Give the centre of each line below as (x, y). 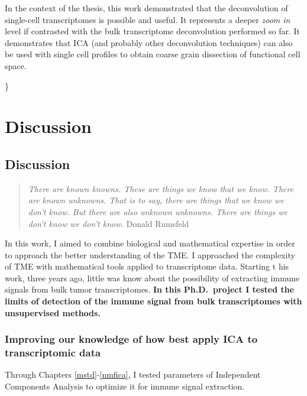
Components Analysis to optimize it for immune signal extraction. (125, 386)
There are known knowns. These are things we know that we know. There (161, 188)
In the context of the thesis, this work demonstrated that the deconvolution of (146, 8)
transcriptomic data (53, 353)
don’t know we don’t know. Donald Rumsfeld (109, 223)
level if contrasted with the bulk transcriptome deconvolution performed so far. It (153, 31)
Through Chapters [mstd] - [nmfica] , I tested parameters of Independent (133, 374)
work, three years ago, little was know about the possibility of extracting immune (152, 277)
